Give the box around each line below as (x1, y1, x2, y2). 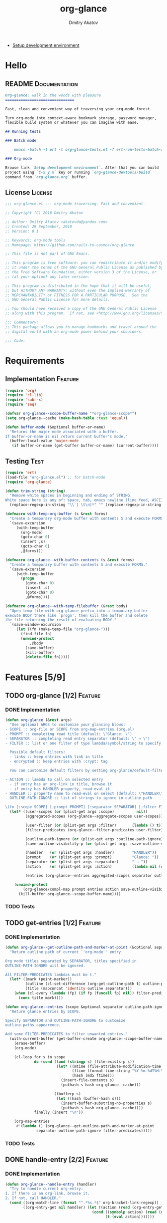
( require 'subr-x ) (5, 397, 43, 402)
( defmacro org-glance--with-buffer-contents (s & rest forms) (5, 557, 135, 562)
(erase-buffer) (14, 1041, 46, 1046)
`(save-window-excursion (9, 622, 61, 627)
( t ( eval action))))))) (105, 1214, 155, 1219)
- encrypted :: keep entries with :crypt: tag (9, 759, 108, 764)
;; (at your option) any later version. (5, 274, 90, 279)
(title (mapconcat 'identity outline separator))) (25, 986, 133, 991)
